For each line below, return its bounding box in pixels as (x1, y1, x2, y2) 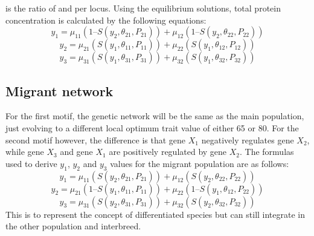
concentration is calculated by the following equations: (5, 13, 207, 26)
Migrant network (5, 81, 114, 100)
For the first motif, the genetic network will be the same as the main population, (5, 110, 304, 122)
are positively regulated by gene (109, 145, 227, 158)
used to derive (5, 157, 57, 169)
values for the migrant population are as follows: (110, 157, 289, 169)
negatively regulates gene (201, 133, 294, 146)
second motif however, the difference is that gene (5, 133, 186, 146)
